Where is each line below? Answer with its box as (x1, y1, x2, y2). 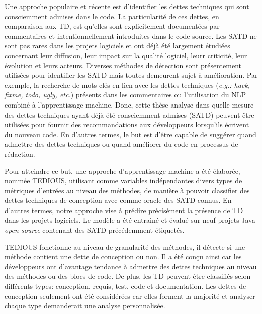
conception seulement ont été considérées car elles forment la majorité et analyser (5, 290, 255, 301)
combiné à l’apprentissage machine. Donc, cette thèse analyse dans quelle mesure (5, 99, 254, 110)
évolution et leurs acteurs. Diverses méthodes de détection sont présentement (5, 60, 241, 70)
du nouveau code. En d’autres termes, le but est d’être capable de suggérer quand (5, 129, 256, 139)
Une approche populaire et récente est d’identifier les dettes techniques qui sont (5, 1, 249, 11)
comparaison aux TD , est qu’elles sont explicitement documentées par (5, 21, 220, 31)
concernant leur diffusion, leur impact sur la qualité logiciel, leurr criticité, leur (5, 50, 247, 60)
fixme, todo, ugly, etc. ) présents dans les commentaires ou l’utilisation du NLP (5, 89, 246, 100)
